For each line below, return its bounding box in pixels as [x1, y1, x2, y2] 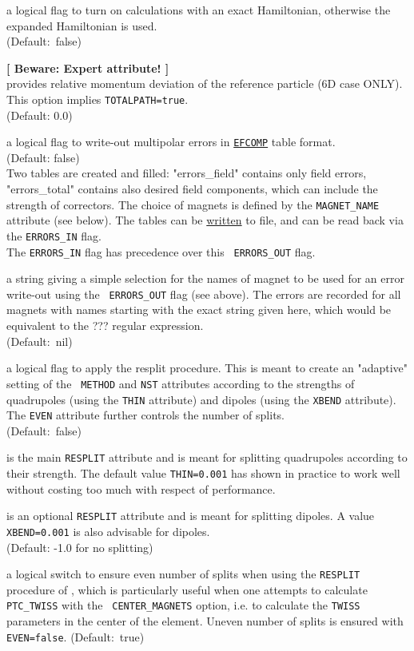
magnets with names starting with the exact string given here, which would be [6, 301, 392, 318]
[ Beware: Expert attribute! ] [6, 59, 169, 76]
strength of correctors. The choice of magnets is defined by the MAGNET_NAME [6, 196, 380, 212]
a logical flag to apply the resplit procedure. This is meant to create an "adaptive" [6, 359, 408, 376]
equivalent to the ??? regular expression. [6, 317, 204, 334]
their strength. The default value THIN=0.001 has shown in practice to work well [6, 465, 400, 482]
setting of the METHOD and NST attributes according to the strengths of [6, 375, 355, 391]
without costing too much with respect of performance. [6, 480, 276, 497]
